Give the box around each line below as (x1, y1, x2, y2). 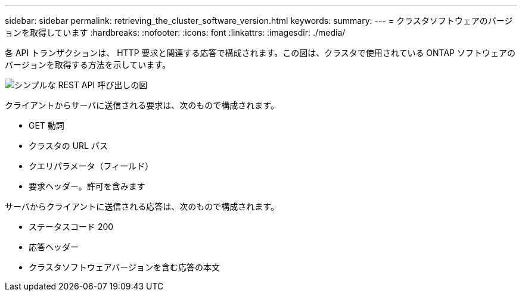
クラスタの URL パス (29, 141, 108, 151)
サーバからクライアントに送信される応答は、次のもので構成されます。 (5, 201, 279, 211)
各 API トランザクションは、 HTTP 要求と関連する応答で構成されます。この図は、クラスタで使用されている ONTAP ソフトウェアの (5, 48, 516, 58)
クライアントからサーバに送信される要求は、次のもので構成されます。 (5, 100, 279, 110)
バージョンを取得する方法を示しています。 (5, 60, 170, 70)
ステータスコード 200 (29, 222, 114, 232)
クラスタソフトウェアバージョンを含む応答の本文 (29, 262, 220, 272)
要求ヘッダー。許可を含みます (29, 181, 145, 191)
